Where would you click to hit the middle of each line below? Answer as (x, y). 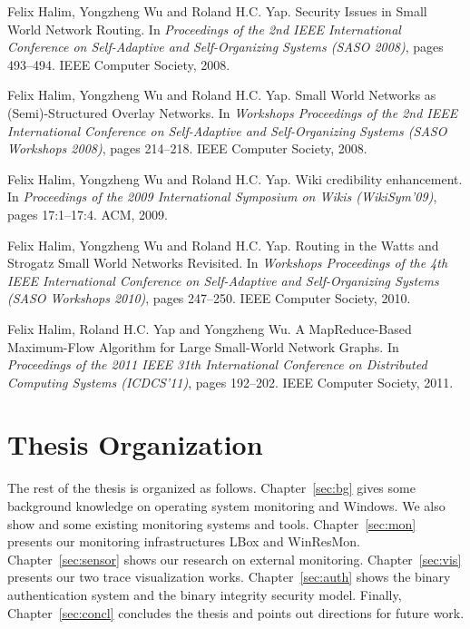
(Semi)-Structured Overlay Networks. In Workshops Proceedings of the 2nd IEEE (233, 112)
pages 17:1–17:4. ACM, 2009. (88, 214)
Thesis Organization (135, 444)
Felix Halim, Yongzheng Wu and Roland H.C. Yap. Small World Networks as (222, 95)
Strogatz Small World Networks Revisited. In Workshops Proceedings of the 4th (228, 263)
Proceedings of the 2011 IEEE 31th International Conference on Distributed (217, 364)
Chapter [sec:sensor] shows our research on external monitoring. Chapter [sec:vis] (235, 559)
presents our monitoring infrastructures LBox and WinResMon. (184, 541)
